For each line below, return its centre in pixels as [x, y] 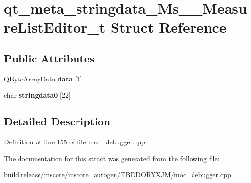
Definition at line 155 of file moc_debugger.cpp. [76, 142]
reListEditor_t [55, 27]
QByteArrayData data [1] [43, 78]
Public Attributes [49, 58]
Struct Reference [169, 27]
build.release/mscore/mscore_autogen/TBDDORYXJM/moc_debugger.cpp [117, 174]
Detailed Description [57, 121]
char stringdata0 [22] [37, 95]
